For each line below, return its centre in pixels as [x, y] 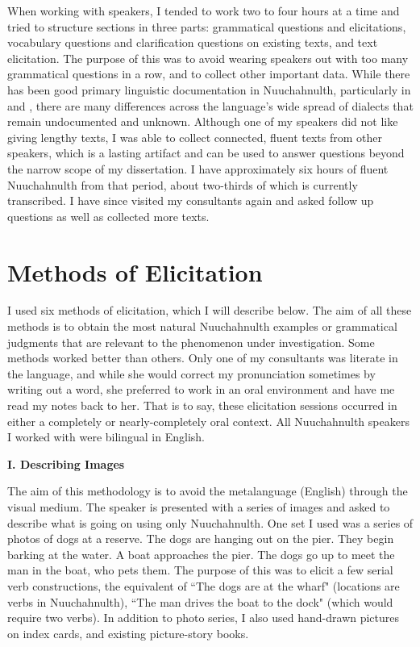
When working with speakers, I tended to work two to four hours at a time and [204, 10]
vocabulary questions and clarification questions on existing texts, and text [193, 42]
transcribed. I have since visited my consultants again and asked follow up [191, 200]
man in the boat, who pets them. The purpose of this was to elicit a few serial [200, 570]
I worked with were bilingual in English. [106, 437]
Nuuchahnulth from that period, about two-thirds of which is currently [183, 184]
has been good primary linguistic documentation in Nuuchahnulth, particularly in [209, 89]
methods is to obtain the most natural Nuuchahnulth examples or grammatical [202, 326]
